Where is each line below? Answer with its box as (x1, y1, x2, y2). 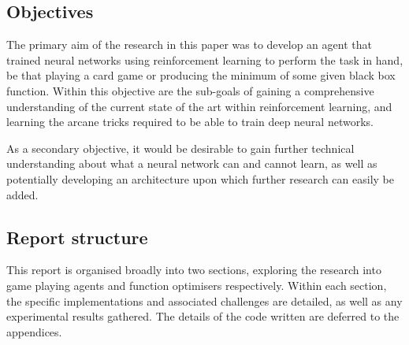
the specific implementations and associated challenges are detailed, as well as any (6, 292, 403, 309)
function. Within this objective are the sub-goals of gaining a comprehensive (6, 82, 374, 98)
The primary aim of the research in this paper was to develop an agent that (6, 36, 372, 53)
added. (6, 186, 39, 202)
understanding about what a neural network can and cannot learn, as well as (6, 155, 377, 172)
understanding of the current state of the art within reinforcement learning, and (6, 98, 392, 114)
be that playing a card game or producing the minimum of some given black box (6, 67, 396, 83)
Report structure (6, 224, 148, 249)
